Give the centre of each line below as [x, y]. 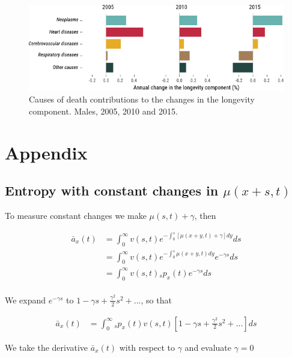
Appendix [46, 152]
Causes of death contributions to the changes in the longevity [142, 99]
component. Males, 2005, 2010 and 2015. [103, 111]
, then [205, 216]
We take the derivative [47, 347]
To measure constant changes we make [76, 216]
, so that [156, 300]
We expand [26, 300]
